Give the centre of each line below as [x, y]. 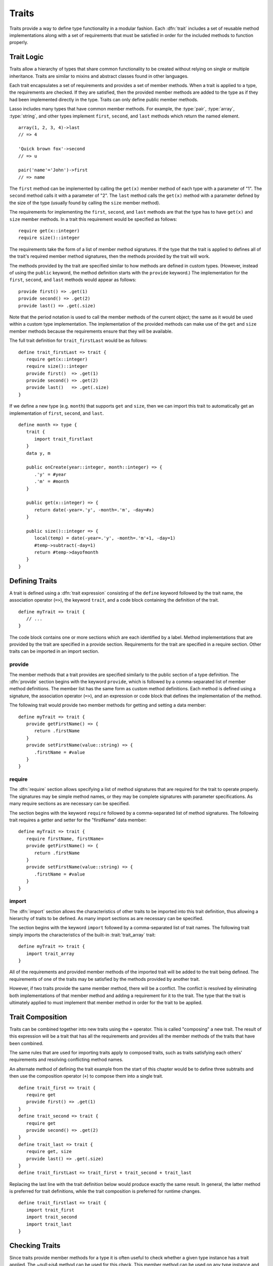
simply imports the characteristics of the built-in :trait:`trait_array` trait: [83, 935]
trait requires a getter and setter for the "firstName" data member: [78, 820]
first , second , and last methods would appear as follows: [73, 280]
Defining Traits [33, 581]
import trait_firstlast [64, 439]
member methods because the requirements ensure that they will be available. [91, 331]
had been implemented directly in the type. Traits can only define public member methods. [104, 99]
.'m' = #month [52, 482]
